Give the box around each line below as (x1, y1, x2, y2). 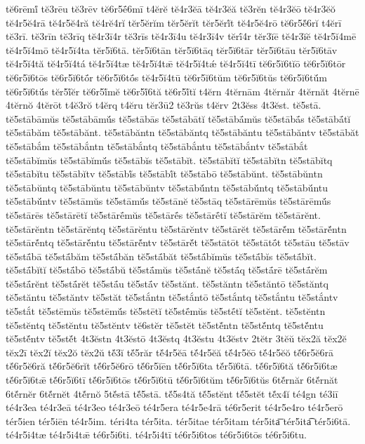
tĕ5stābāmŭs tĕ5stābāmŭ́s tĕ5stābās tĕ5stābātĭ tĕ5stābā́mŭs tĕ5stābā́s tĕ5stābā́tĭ (6, 111, 351, 126)
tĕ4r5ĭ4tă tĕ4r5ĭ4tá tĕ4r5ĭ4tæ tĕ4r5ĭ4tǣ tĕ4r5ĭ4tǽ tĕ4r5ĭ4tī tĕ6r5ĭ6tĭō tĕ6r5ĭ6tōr (6, 56, 346, 71)
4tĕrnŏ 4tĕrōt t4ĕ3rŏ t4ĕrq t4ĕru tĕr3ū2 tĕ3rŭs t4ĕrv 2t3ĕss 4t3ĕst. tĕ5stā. (6, 97, 321, 112)
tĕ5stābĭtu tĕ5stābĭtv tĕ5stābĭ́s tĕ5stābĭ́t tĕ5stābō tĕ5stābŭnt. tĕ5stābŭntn (6, 166, 323, 181)
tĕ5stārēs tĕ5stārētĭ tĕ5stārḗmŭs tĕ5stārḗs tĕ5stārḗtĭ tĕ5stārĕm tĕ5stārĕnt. (6, 207, 321, 222)
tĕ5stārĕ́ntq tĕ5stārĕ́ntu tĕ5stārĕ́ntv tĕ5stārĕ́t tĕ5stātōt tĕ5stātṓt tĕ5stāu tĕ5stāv (6, 235, 350, 250)
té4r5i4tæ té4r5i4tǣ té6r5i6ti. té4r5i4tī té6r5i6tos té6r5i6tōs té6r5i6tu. (6, 427, 307, 442)
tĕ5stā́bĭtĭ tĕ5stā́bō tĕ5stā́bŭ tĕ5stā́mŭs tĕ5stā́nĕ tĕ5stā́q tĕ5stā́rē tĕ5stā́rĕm (6, 262, 328, 277)
